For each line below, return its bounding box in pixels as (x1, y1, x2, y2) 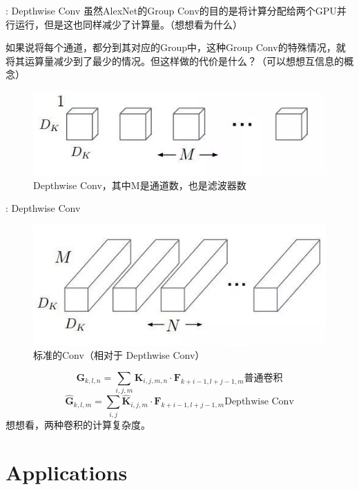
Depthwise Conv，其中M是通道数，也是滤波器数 (33, 177, 246, 192)
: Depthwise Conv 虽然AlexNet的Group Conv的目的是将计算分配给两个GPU (6, 3, 337, 17)
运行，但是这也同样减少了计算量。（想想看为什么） (14, 17, 242, 31)
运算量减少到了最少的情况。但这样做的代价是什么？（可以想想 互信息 (24, 53, 334, 68)
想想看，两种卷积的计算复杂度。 (6, 417, 151, 431)
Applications (6, 458, 128, 486)
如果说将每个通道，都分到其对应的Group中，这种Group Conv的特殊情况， (6, 40, 336, 55)
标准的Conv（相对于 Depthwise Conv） (33, 348, 205, 362)
